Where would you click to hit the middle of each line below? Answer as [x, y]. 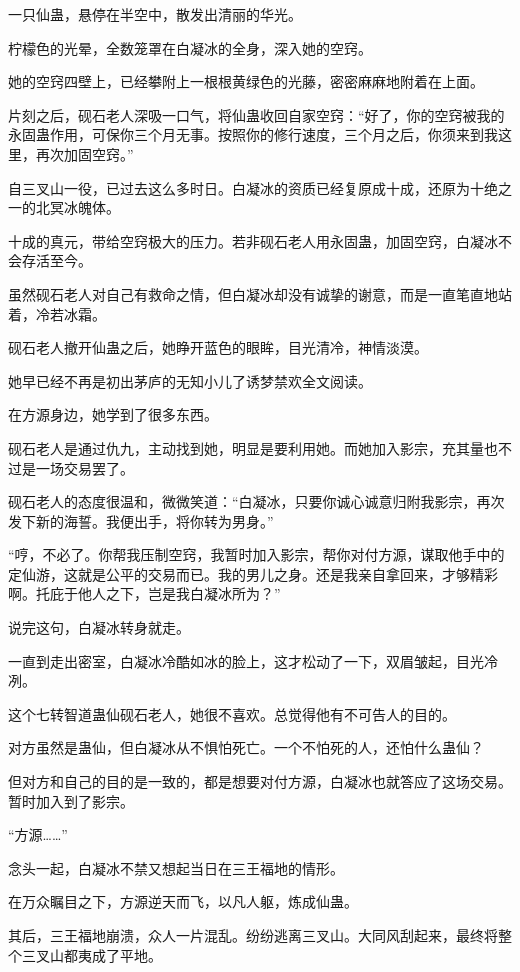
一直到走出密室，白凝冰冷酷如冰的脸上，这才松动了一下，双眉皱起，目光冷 [253, 660]
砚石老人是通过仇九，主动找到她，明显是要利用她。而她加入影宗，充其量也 [253, 447]
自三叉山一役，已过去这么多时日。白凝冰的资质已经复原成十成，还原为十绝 [253, 187]
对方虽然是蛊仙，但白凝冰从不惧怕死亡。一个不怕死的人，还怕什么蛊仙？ [246, 747]
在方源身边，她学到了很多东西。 [113, 414]
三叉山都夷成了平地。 [91, 954]
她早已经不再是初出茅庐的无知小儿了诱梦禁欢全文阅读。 [190, 380]
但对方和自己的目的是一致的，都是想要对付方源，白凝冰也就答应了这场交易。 [260, 781]
